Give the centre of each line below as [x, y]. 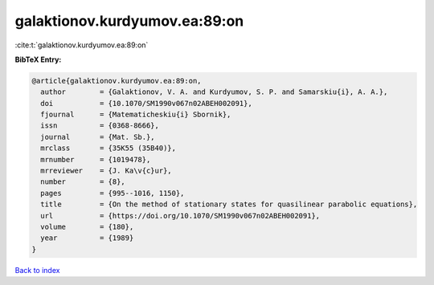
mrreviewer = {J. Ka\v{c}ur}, [106, 171]
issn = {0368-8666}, [100, 126]
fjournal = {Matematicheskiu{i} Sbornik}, [136, 115]
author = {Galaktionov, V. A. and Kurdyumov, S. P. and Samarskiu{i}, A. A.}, [214, 92]
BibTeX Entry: [38, 59]
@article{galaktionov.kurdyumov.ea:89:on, [117, 81]
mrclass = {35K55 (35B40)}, [108, 148]
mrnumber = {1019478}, [96, 159]
